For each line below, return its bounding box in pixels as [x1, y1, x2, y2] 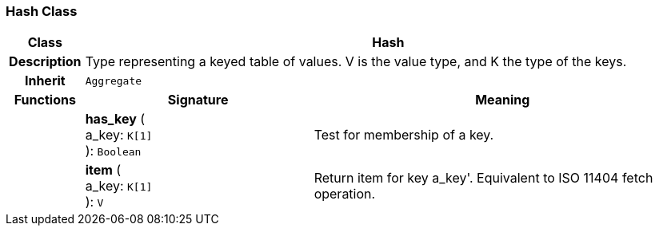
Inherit [24, 73, 66, 89]
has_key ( [85, 111, 146, 128]
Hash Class [6, 3, 78, 19]
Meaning [475, 92, 530, 108]
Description [9, 53, 82, 70]
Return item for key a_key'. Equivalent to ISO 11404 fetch [314, 170, 653, 187]
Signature [167, 92, 229, 108]
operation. [314, 186, 376, 203]
